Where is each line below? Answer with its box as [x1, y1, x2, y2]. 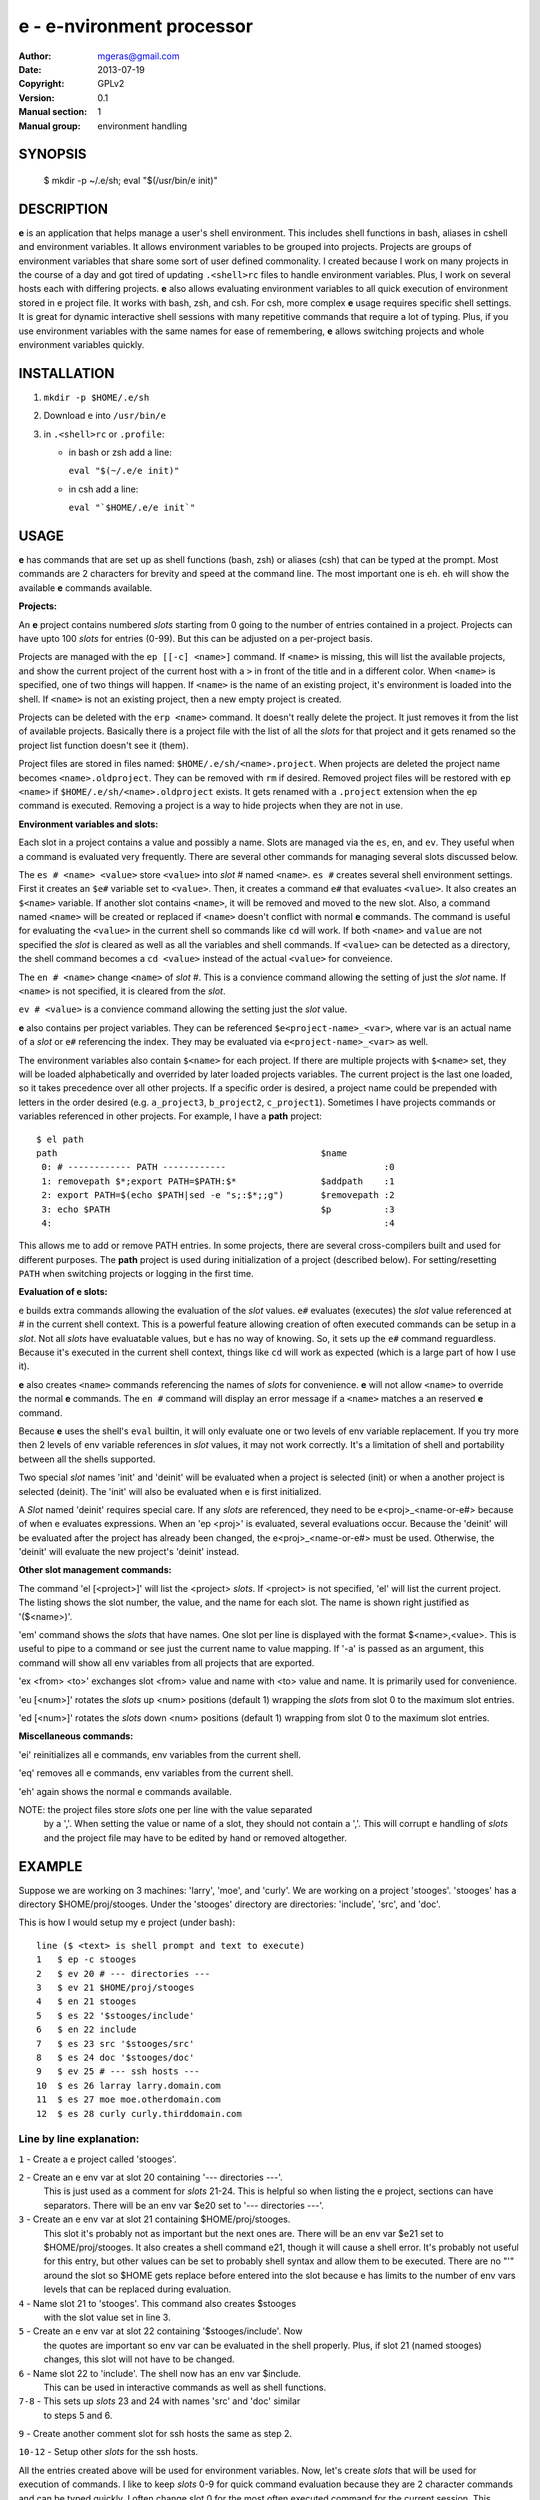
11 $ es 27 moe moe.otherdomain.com [36, 2094, 222, 2105]
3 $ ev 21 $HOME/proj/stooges [36, 1981, 195, 1993]
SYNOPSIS [18, 146, 87, 163]
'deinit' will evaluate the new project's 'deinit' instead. [18, 1546, 240, 1558]
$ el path [36, 1133, 84, 1145]
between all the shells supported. [18, 1453, 156, 1465]
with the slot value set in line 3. [43, 2311, 171, 2323]
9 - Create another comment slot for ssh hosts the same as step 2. [18, 2428, 293, 2440]
